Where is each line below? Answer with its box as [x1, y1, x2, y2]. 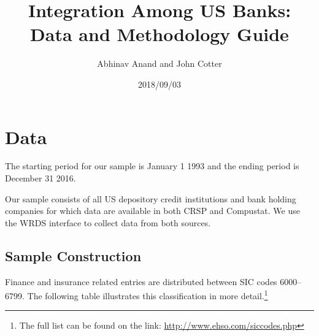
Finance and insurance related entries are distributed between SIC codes [5, 275, 277, 288]
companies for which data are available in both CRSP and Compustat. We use [5, 204, 300, 217]
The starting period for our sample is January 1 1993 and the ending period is [5, 159, 299, 172]
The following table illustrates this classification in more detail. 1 [27, 288, 268, 302]
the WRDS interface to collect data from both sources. [5, 216, 211, 229]
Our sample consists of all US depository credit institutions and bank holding [5, 192, 296, 205]
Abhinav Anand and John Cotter [97, 57, 222, 70]
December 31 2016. [5, 172, 76, 185]
